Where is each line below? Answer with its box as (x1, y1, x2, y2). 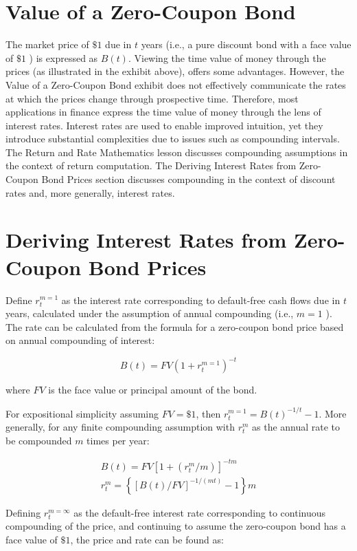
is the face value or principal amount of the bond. (48, 382, 257, 397)
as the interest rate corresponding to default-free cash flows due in (61, 292, 341, 307)
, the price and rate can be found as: (70, 532, 224, 547)
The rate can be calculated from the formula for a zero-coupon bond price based (5, 319, 344, 334)
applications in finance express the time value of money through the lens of (5, 105, 321, 119)
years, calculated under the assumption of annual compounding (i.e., (5, 306, 294, 321)
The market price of (5, 37, 89, 52)
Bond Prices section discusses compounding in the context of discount (41, 172, 336, 186)
